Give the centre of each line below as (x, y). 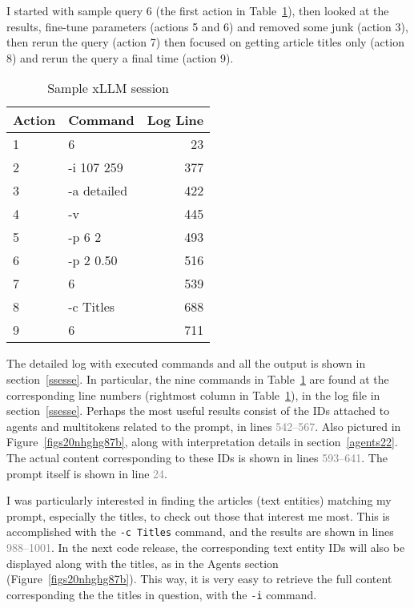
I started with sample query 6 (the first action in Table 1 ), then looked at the (198, 10)
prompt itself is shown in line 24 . (87, 473)
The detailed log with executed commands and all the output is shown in (186, 363)
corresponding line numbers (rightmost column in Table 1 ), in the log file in (193, 395)
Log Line (175, 120)
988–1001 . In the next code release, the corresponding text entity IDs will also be (206, 547)
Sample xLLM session (109, 88)
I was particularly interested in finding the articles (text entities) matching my (199, 500)
